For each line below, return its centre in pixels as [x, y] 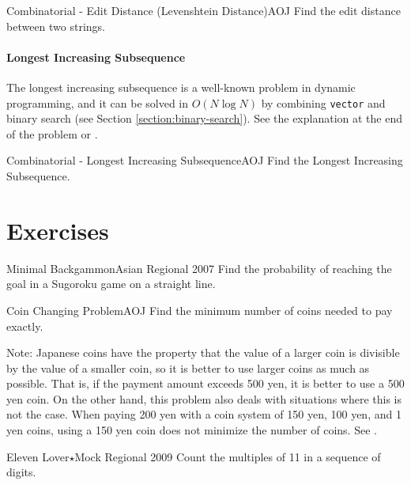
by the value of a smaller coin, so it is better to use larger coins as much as [188, 368]
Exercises [58, 230]
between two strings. [56, 26]
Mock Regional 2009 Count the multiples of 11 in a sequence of [228, 456]
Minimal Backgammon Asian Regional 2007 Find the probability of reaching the [199, 268]
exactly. [25, 326]
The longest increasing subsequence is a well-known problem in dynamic [181, 87]
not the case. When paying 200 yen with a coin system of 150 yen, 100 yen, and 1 [204, 414]
